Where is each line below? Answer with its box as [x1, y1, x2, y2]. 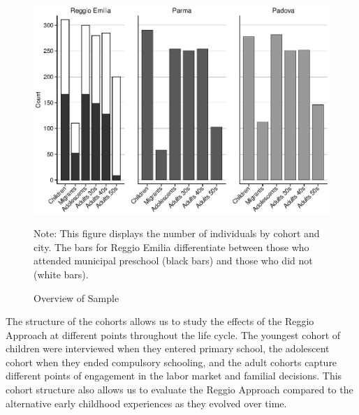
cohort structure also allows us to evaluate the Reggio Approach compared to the [6, 382, 353, 397]
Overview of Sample [34, 290, 119, 305]
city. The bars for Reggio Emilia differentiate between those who [34, 239, 309, 254]
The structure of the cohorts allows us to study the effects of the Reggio [6, 314, 314, 329]
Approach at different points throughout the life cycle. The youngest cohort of [6, 327, 341, 342]
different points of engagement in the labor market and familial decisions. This [6, 368, 342, 383]
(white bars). [34, 266, 89, 281]
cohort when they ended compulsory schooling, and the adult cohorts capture [6, 354, 337, 369]
